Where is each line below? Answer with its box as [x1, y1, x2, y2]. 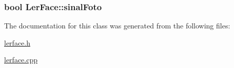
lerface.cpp [4, 54, 37, 65]
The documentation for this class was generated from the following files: [4, 20, 230, 31]
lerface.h [4, 37, 30, 48]
